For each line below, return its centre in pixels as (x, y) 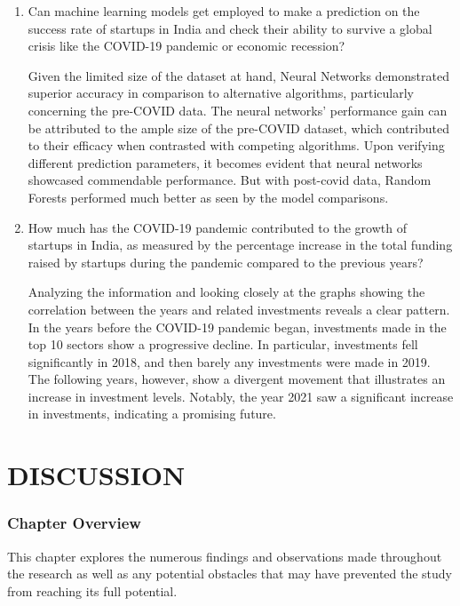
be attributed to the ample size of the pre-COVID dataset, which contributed (238, 128)
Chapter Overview (74, 523)
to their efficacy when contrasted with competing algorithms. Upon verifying (236, 145)
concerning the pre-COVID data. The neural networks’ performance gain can (238, 110)
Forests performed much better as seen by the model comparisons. (208, 197)
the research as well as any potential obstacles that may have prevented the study (230, 574)
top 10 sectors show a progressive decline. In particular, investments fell (223, 344)
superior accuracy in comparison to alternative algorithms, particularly (221, 93)
